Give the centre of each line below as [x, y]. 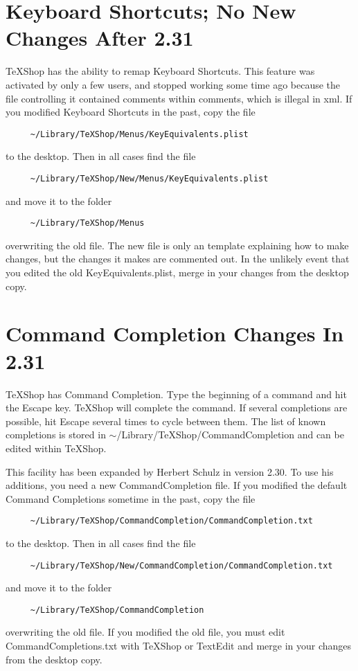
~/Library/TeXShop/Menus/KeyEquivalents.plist [139, 134]
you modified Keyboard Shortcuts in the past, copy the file [131, 112]
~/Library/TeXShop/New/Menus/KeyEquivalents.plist [149, 178]
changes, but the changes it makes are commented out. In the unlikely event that [178, 259]
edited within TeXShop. [56, 448]
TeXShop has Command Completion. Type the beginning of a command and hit [176, 394]
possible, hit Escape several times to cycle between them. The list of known [166, 421]
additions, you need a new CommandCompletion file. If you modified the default [177, 485]
